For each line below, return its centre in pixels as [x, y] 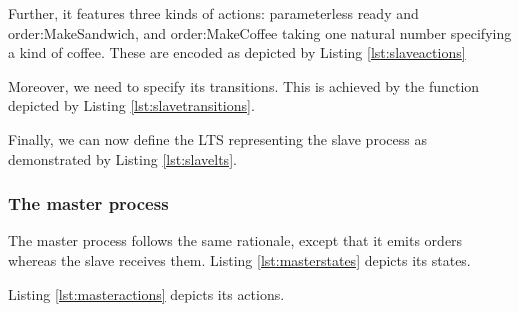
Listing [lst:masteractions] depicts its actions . [146, 293]
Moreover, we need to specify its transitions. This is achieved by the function [244, 85]
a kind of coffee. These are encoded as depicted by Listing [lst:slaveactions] [237, 52]
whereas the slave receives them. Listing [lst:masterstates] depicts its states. [239, 259]
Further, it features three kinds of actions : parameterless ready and [213, 13]
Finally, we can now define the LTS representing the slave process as [217, 138]
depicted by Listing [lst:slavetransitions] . [131, 105]
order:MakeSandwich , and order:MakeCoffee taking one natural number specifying [260, 32]
